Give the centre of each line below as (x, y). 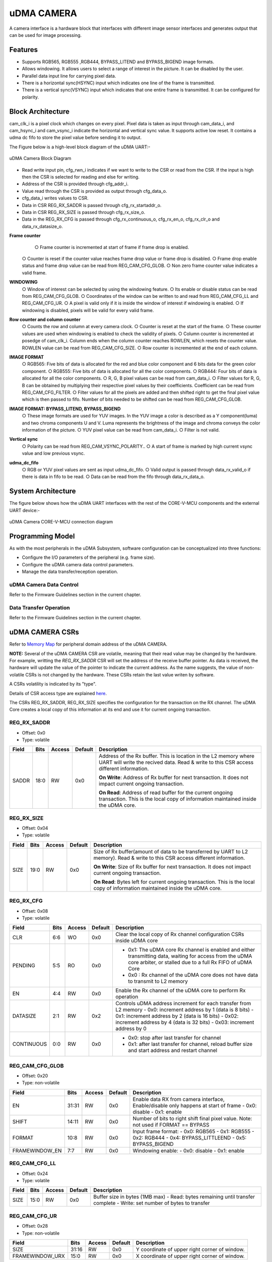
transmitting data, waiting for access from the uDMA (190, 956)
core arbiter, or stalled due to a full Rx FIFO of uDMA (190, 963)
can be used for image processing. (46, 35)
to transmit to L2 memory (158, 981)
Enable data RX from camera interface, (179, 1099)
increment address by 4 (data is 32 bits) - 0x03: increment (185, 1022)
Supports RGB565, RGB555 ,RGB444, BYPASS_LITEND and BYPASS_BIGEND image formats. (118, 62)
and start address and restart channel (173, 1050)
